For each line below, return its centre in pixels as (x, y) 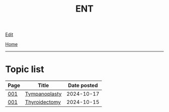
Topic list (25, 69)
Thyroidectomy (43, 102)
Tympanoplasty (43, 94)
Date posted (83, 85)
